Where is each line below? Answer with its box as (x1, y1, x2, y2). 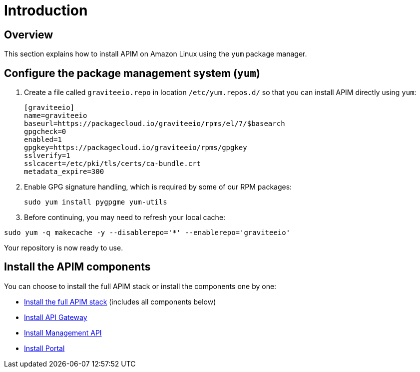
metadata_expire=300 (24, 167, 104, 176)
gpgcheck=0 (24, 127, 66, 136)
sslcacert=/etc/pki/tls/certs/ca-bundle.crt (24, 159, 201, 168)
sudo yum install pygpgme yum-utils (24, 198, 167, 206)
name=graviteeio (24, 111, 87, 120)
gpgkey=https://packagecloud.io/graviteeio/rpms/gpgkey (24, 143, 247, 152)
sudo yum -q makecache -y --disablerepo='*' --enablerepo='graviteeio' (4, 228, 291, 237)
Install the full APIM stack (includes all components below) (24, 297, 216, 306)
